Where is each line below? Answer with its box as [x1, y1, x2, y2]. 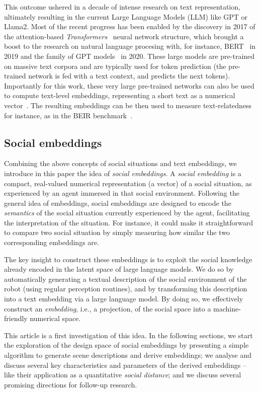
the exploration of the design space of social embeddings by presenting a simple [4, 340, 249, 350]
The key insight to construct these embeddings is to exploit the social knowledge [4, 254, 252, 264]
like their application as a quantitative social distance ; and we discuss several [4, 369, 241, 380]
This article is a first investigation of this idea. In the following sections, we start [4, 330, 253, 340]
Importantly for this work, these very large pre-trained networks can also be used [4, 80, 254, 91]
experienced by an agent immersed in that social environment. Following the [4, 188, 239, 198]
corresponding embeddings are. [4, 237, 99, 248]
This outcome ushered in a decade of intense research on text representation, [4, 2, 240, 12]
